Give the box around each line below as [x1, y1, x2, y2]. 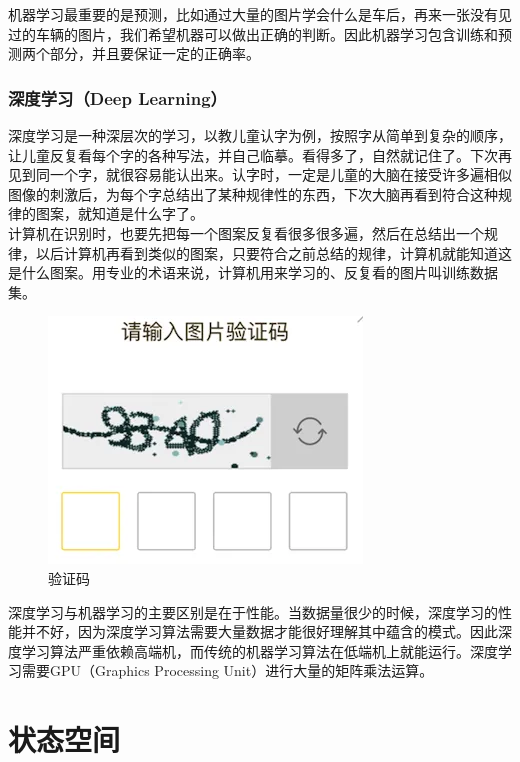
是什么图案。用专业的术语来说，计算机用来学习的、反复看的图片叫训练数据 [8, 262, 498, 283]
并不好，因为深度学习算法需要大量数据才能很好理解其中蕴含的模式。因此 [21, 621, 498, 642]
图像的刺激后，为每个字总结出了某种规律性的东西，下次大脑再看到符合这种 [8, 183, 498, 204]
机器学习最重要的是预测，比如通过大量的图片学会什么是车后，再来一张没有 [8, 4, 498, 24]
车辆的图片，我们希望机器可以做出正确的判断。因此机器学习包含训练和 [35, 23, 498, 44]
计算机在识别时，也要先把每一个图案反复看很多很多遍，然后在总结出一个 [8, 222, 484, 243]
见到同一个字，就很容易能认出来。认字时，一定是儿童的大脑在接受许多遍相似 [8, 164, 512, 185]
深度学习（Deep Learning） [8, 85, 227, 110]
